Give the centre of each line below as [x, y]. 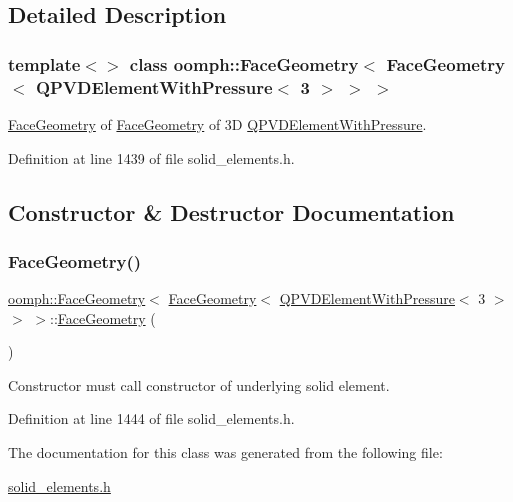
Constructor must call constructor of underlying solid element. [199, 384]
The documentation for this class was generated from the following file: [225, 452]
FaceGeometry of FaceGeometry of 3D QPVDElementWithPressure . [217, 123]
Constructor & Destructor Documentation [231, 211]
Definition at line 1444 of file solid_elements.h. [151, 418]
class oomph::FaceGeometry [244, 63]
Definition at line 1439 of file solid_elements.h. [151, 157]
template [44, 63]
